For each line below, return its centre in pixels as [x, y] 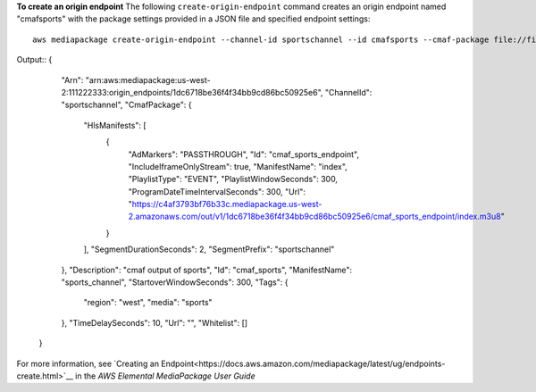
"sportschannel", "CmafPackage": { [126, 105]
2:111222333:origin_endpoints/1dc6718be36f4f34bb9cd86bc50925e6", [192, 92]
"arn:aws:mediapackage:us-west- [148, 79]
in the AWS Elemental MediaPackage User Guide [165, 376]
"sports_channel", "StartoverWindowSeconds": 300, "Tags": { [175, 282]
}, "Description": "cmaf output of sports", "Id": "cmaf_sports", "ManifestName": [207, 270]
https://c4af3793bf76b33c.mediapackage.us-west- [227, 204]
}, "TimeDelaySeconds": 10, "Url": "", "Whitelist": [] [155, 322]
